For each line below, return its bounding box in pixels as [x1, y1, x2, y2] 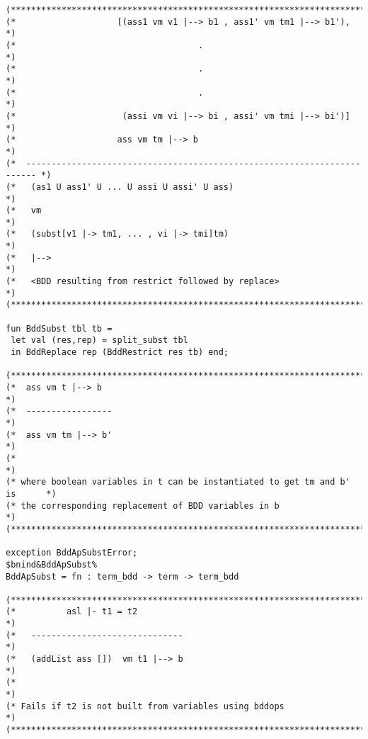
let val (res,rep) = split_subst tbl [11, 335, 188, 346]
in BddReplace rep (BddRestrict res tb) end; [11, 347, 229, 358]
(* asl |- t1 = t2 [6, 607, 138, 617]
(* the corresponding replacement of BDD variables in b [6, 500, 280, 511]
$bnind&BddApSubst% [6, 559, 97, 570]
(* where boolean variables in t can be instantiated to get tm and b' [6, 477, 350, 487]
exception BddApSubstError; [6, 548, 138, 558]
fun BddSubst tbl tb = [6, 323, 113, 334]
